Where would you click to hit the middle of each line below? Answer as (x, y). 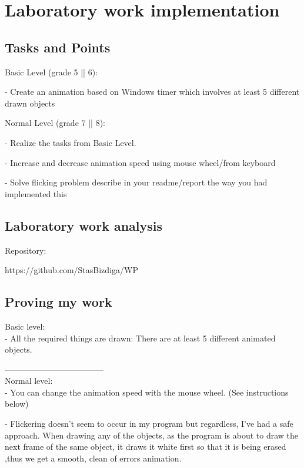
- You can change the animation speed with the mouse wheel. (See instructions (147, 392)
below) (17, 404)
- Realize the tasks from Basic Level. (71, 142)
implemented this (36, 193)
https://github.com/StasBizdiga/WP (71, 270)
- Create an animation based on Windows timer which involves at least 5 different (152, 92)
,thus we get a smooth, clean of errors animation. (93, 458)
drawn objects (30, 103)
